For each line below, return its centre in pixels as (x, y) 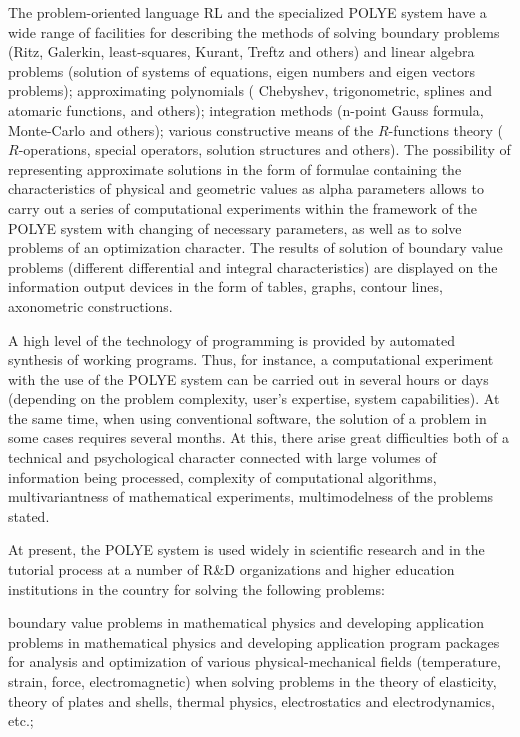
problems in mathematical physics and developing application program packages (254, 641)
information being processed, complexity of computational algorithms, (222, 476)
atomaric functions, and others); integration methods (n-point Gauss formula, (246, 109)
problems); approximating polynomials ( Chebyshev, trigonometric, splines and (250, 90)
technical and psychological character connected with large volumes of (222, 457)
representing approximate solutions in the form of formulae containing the (235, 168)
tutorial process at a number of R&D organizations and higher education (231, 569)
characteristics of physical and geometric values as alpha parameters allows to (246, 188)
